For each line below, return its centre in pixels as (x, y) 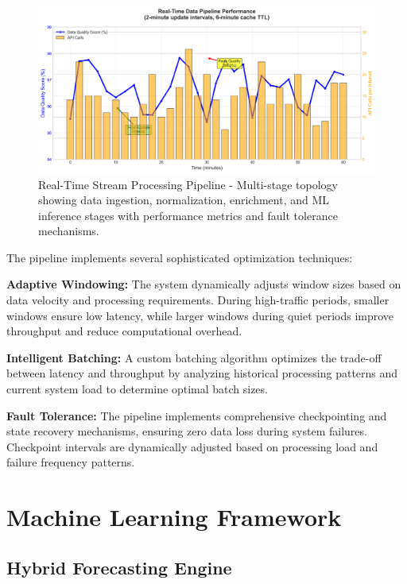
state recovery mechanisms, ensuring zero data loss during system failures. (187, 431)
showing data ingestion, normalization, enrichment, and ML (184, 200)
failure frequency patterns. (71, 462)
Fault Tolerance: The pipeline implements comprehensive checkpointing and (197, 415)
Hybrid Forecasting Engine (119, 567)
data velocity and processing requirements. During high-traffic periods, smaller (198, 300)
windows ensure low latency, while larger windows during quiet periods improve (200, 315)
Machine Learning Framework (174, 517)
